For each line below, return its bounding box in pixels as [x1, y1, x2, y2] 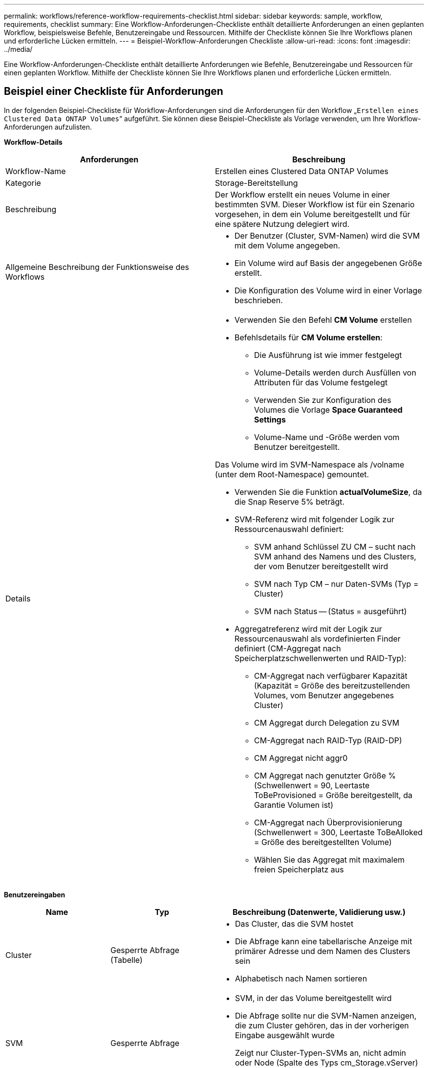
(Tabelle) [110, 955, 143, 965]
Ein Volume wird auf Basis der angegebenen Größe [235, 258, 422, 268]
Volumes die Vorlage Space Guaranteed [254, 404, 403, 415]
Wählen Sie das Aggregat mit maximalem [254, 854, 405, 865]
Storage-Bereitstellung [215, 178, 298, 188]
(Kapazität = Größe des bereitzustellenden [254, 680, 410, 690]
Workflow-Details [4, 137, 63, 146]
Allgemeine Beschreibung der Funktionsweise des [5, 262, 189, 272]
